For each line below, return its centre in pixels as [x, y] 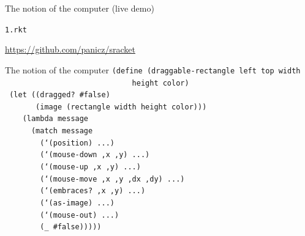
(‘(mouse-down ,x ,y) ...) [95, 155]
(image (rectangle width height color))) [121, 107]
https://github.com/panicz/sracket [70, 49]
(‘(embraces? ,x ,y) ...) [93, 191]
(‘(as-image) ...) [77, 203]
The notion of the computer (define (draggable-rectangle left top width [153, 69]
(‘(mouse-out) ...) [80, 215]
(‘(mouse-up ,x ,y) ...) [90, 167]
